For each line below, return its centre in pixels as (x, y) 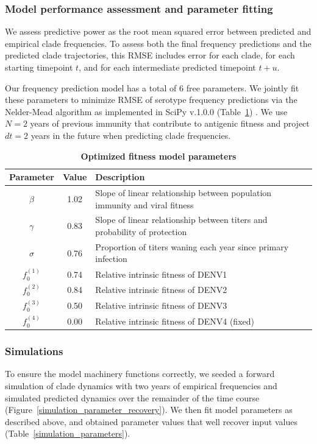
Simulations (34, 351)
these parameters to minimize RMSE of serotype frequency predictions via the (151, 100)
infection (111, 259)
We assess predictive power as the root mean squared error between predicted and (158, 31)
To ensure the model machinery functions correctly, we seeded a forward (140, 374)
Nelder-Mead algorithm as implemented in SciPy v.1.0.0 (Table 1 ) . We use (146, 111)
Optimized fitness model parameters (158, 156)
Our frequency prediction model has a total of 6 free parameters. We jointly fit (152, 87)
